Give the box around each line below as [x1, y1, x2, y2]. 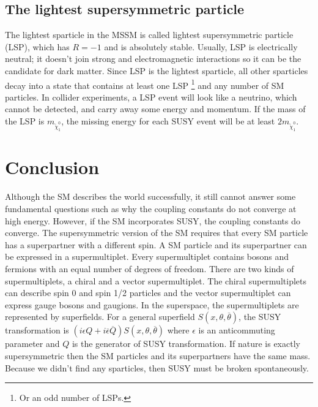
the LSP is [5, 115, 45, 127]
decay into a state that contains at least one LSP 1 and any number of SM [5, 77, 284, 91]
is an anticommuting [198, 324, 275, 337]
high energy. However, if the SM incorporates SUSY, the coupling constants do [5, 214, 301, 227]
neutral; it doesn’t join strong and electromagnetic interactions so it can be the [5, 52, 301, 65]
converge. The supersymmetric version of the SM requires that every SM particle [5, 226, 308, 239]
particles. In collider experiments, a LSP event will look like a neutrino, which [5, 90, 297, 103]
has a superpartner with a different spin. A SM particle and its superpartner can [5, 238, 307, 251]
